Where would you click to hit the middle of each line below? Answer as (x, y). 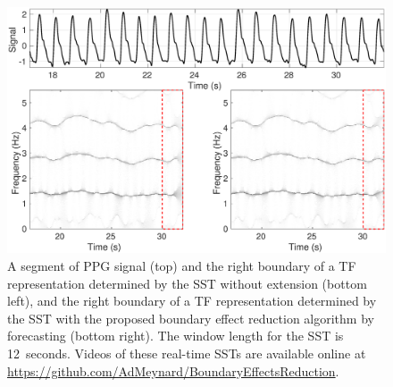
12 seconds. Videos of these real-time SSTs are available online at (187, 353)
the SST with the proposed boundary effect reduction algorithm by (191, 318)
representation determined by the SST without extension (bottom (187, 283)
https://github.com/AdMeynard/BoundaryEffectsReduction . (173, 370)
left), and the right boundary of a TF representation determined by (192, 301)
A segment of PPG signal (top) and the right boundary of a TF (182, 265)
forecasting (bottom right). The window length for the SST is (176, 336)
